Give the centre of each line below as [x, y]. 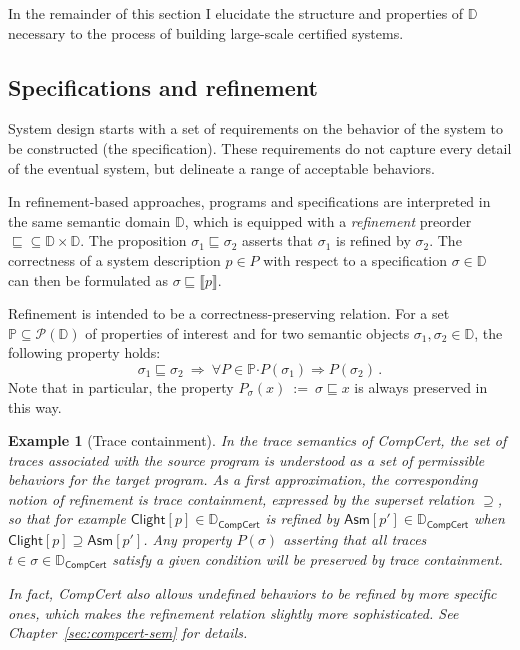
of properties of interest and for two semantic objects [247, 332]
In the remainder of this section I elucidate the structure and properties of [236, 13]
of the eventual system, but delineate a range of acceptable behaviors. [221, 167]
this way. [35, 406]
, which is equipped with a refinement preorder [328, 220]
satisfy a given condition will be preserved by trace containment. [307, 558]
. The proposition [133, 240]
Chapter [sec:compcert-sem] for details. [128, 632]
